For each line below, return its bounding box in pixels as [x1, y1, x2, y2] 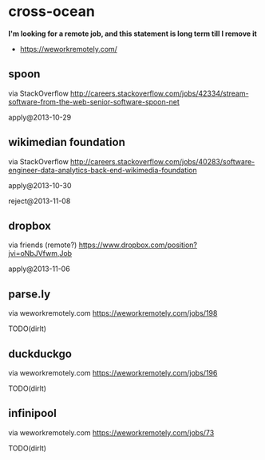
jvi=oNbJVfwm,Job [8, 249, 73, 258]
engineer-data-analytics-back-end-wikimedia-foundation [8, 165, 197, 175]
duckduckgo [8, 347, 72, 360]
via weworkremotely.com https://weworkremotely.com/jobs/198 [8, 309, 218, 318]
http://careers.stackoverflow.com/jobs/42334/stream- [70, 88, 249, 98]
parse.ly [8, 287, 51, 301]
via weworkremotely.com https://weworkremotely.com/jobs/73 [8, 427, 215, 437]
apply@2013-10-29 [8, 112, 72, 122]
